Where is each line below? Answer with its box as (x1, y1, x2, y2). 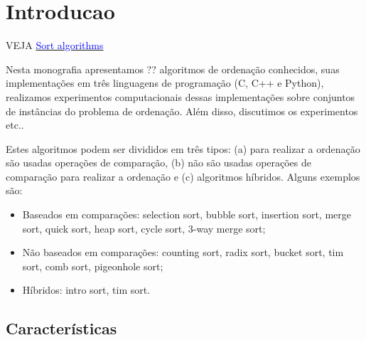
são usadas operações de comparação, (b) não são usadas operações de (6, 155, 312, 170)
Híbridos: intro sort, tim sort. (22, 282, 151, 297)
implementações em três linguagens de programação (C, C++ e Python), (6, 75, 324, 90)
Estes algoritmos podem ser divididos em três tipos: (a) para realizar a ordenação (6, 141, 360, 156)
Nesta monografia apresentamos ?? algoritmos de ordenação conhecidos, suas (6, 61, 340, 76)
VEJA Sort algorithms (6, 38, 104, 53)
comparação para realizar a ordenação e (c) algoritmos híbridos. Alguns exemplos (6, 169, 360, 184)
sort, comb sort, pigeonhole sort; (22, 258, 163, 273)
